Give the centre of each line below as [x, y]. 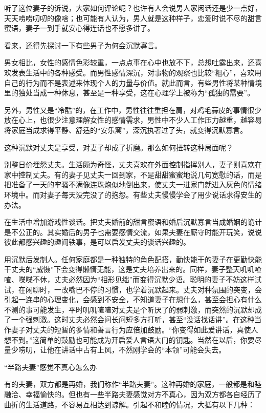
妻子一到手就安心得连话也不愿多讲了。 [90, 28]
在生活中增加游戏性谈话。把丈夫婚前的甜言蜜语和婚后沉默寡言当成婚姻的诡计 [133, 222]
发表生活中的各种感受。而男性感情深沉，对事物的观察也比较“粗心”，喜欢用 [136, 72]
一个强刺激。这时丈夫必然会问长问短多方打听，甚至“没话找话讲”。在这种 [133, 319]
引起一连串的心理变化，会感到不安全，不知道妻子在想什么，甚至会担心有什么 [133, 299]
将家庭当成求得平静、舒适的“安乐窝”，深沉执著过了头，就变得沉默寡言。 [126, 130]
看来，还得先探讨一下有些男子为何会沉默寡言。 [83, 45]
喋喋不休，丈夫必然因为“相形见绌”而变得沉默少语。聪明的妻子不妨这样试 [140, 279]
